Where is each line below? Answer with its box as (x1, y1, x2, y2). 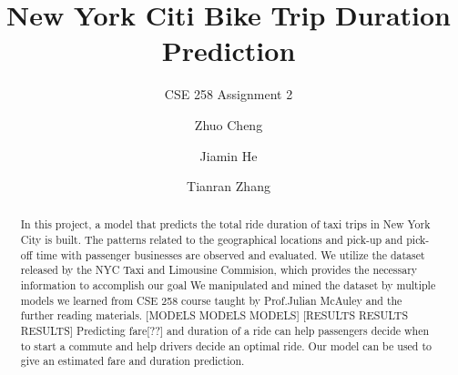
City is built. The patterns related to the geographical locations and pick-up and (20, 232, 403, 248)
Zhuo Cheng (194, 115, 263, 134)
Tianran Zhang (187, 177, 270, 196)
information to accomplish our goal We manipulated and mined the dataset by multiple (20, 278, 436, 293)
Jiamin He (199, 146, 258, 165)
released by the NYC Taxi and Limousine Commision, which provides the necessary (20, 262, 418, 278)
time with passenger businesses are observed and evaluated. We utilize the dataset (36, 247, 425, 262)
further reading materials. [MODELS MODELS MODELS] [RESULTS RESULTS (20, 308, 409, 323)
